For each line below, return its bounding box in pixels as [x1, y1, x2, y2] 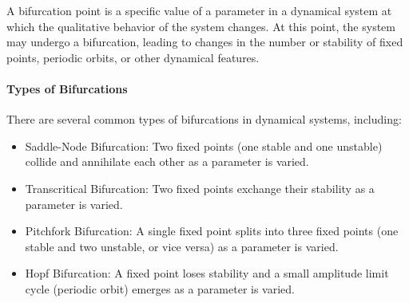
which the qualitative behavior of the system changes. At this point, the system [6, 18, 395, 34]
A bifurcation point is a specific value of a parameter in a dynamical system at [6, 2, 392, 18]
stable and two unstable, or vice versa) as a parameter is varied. [25, 238, 339, 254]
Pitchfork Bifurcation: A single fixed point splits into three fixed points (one [25, 222, 399, 239]
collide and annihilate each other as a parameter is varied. [25, 153, 309, 170]
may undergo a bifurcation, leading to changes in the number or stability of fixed [6, 33, 403, 50]
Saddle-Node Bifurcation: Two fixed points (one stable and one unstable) [25, 137, 383, 154]
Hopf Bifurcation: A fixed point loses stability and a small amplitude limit [25, 265, 389, 281]
